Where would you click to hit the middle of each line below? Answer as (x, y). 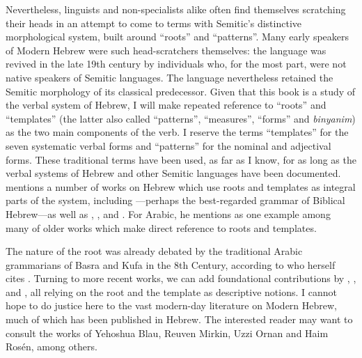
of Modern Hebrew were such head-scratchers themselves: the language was (166, 50)
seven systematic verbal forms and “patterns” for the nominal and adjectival (168, 145)
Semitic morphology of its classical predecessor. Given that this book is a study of (181, 91)
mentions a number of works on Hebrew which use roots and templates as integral (181, 186)
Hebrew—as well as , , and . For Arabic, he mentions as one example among (168, 213)
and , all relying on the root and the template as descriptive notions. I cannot (171, 291)
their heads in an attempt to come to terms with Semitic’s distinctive (154, 23)
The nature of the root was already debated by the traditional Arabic (154, 251)
